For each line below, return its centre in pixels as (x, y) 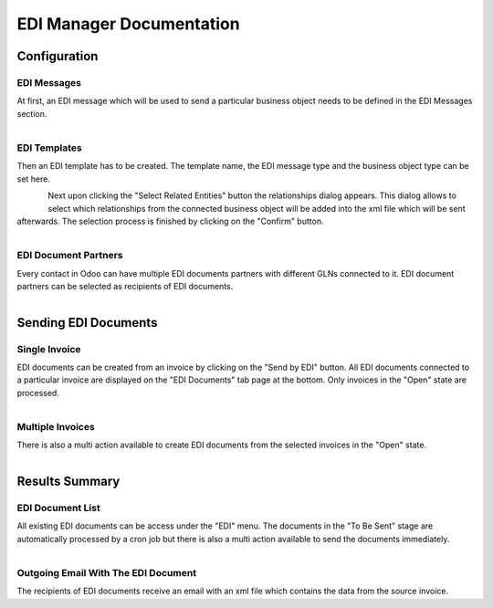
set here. (33, 179)
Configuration (58, 56)
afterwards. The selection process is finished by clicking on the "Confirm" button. (170, 221)
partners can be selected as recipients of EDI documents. (125, 287)
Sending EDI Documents (87, 323)
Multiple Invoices (56, 427)
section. (32, 113)
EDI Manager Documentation (129, 24)
